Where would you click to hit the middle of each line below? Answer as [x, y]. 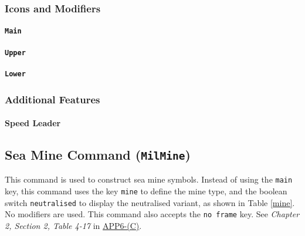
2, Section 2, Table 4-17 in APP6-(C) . [73, 226]
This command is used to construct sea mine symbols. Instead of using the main [149, 179]
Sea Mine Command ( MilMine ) [98, 155]
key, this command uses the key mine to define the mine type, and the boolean [146, 191]
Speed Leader [33, 123]
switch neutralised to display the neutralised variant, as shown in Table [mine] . [150, 202]
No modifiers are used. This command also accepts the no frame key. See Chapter [152, 214]
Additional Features [52, 99]
